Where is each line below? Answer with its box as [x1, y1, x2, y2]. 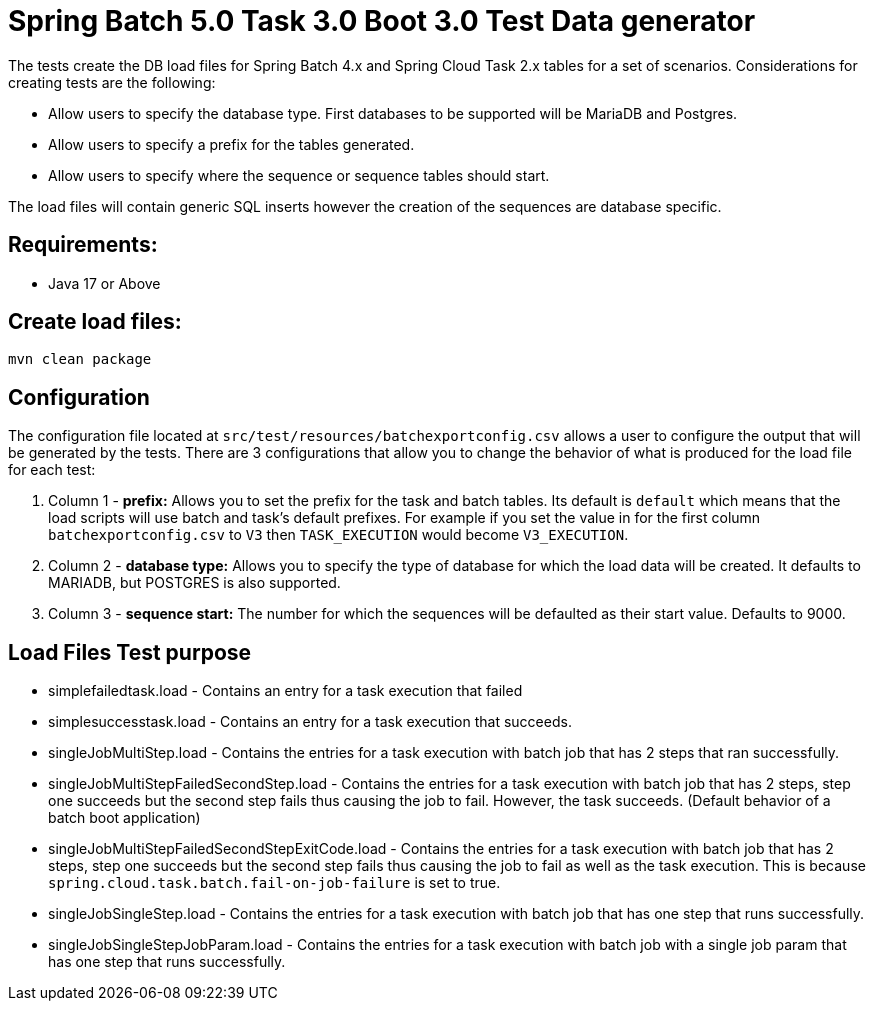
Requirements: [8, 232, 158, 258]
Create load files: [8, 309, 182, 335]
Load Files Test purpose [8, 639, 252, 665]
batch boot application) [48, 809, 201, 827]
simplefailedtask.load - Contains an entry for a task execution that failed [48, 682, 523, 700]
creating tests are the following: [8, 73, 216, 91]
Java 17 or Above [48, 274, 161, 292]
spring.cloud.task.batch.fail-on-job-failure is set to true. [48, 874, 501, 892]
